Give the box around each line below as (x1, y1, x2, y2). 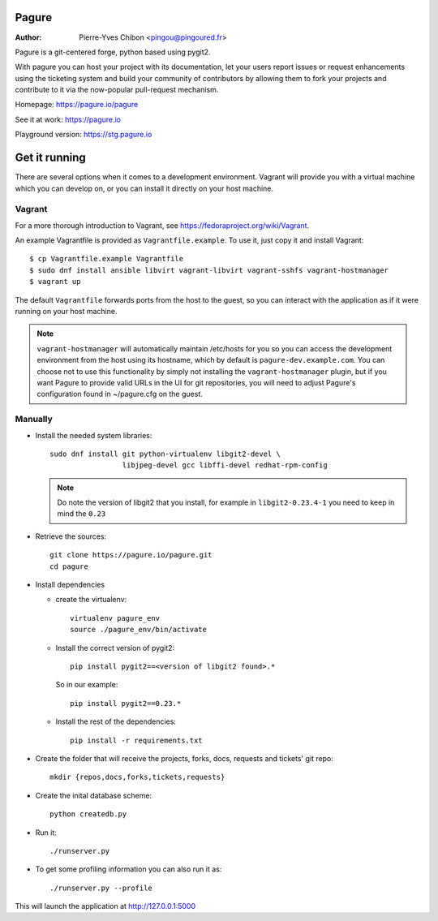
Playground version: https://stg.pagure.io (15, 130, 152, 140)
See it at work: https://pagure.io (15, 114, 122, 124)
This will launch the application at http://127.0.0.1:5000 (15, 902, 196, 911)
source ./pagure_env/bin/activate (70, 625, 207, 635)
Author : (15, 32, 42, 42)
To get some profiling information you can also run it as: (35, 864, 222, 874)
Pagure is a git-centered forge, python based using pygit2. (15, 47, 211, 57)
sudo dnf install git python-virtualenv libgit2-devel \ (49, 449, 281, 458)
